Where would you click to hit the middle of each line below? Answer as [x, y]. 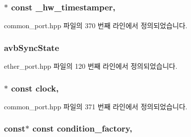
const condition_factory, [82, 128]
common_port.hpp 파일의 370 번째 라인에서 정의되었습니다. [96, 25]
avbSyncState [32, 47]
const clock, [35, 88]
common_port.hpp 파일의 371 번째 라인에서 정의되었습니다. [96, 106]
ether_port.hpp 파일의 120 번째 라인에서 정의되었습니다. [91, 66]
